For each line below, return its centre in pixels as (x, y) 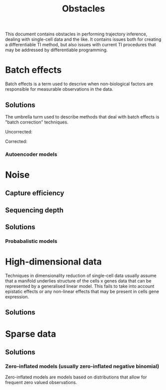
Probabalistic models (31, 241)
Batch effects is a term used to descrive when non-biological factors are (79, 84)
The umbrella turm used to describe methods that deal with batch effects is (82, 117)
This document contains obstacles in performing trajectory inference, (76, 34)
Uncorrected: (19, 131)
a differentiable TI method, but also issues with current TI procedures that (81, 45)
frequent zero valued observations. (41, 383)
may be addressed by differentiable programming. (56, 50)
